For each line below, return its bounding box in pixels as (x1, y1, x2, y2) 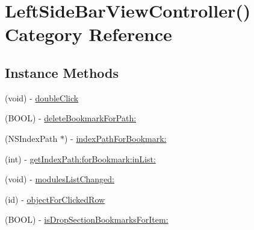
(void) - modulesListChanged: (5, 173, 114, 185)
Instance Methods (5, 63, 119, 81)
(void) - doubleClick (5, 91, 79, 104)
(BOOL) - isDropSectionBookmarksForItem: (5, 213, 169, 226)
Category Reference (5, 22, 172, 46)
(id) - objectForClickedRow (5, 193, 105, 205)
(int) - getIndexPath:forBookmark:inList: (5, 152, 156, 165)
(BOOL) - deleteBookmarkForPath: (5, 112, 137, 124)
